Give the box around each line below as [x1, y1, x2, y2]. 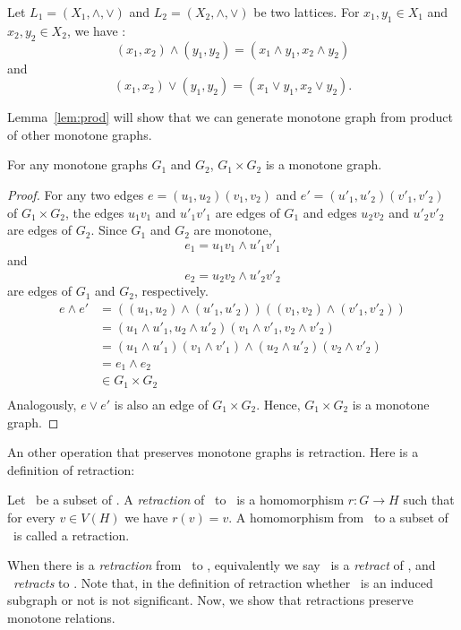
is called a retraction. [13, 525, 130, 544]
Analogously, [7, 394, 77, 413]
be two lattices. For [253, 3, 360, 21]
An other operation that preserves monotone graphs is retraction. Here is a [7, 443, 419, 462]
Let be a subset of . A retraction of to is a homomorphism [7, 490, 345, 509]
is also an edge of [114, 394, 209, 413]
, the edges [64, 203, 124, 221]
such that [403, 490, 455, 509]
